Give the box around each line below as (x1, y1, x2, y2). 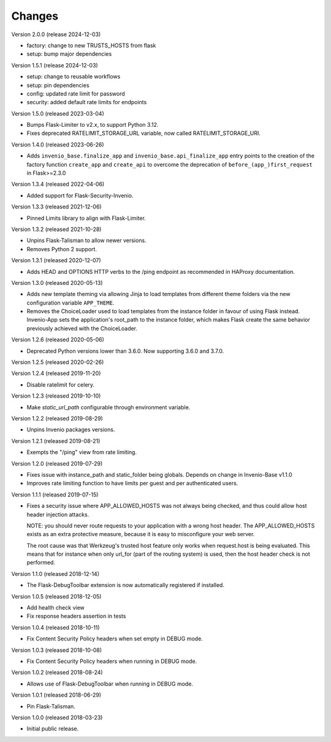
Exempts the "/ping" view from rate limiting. (26, 449, 137, 456)
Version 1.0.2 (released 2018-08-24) (11, 668, 104, 676)
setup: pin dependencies (26, 81, 89, 89)
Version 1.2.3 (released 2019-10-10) (11, 392, 101, 399)
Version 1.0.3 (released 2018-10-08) (11, 646, 102, 654)
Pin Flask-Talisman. (26, 702, 76, 710)
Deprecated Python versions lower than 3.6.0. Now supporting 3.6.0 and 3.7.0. (26, 347, 224, 355)
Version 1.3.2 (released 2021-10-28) (11, 225, 102, 233)
